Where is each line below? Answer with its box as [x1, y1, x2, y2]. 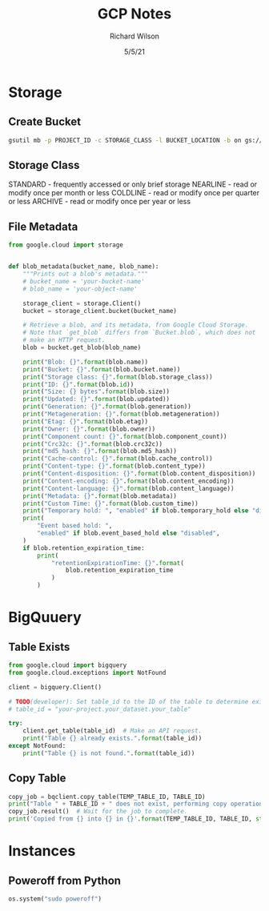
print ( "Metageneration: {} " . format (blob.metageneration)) [22, 410, 220, 418]
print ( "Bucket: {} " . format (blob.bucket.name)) [22, 365, 181, 373]
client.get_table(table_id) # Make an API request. [22, 727, 203, 735]
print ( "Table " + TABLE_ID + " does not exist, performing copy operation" [8, 800, 267, 809]
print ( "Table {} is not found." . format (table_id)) [22, 749, 195, 757]
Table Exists [8, 640, 70, 653]
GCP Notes [97, 5, 172, 23]
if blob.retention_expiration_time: [22, 544, 146, 552]
